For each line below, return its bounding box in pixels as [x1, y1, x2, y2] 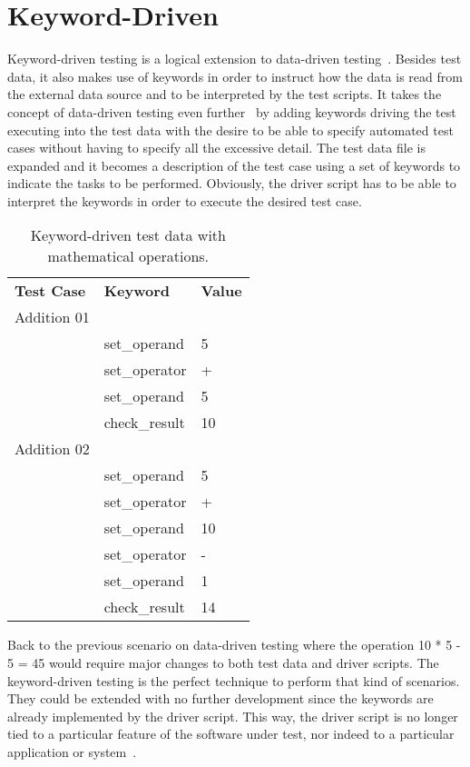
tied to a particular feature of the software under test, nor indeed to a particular [7, 724, 455, 743]
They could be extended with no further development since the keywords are [7, 689, 434, 708]
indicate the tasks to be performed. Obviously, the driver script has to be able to [7, 174, 456, 193]
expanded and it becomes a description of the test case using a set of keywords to [7, 155, 461, 174]
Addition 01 [15, 306, 90, 328]
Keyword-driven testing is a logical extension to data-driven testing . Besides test [7, 49, 462, 68]
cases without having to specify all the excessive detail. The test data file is [7, 138, 426, 157]
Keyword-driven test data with [30, 224, 226, 246]
